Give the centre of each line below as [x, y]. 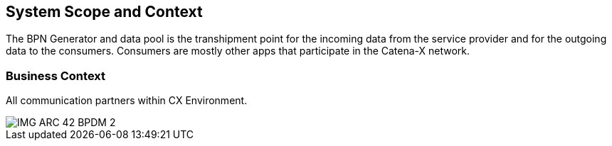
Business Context [56, 75]
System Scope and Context [104, 12]
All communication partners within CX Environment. [127, 101]
